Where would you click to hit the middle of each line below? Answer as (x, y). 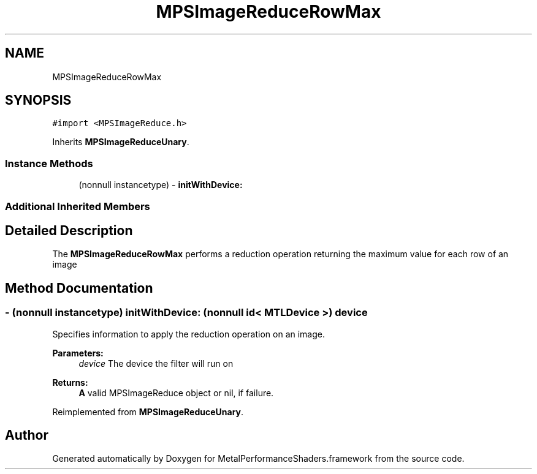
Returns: (70, 382)
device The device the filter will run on (156, 363)
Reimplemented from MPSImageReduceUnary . (148, 412)
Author (27, 435)
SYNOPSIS (38, 100)
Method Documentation (79, 288)
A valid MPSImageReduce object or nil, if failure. (176, 393)
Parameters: (78, 353)
